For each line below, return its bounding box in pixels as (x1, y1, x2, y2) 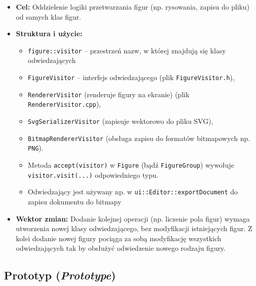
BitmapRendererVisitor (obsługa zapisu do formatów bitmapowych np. (28, 132, 250, 143)
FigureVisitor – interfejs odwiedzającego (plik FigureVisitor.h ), (28, 72, 235, 83)
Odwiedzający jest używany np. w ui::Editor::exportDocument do (28, 186, 238, 197)
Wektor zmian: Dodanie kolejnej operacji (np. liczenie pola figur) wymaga (16, 213, 250, 224)
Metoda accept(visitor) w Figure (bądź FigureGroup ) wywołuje (28, 159, 234, 170)
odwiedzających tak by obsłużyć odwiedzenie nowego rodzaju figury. (16, 243, 226, 253)
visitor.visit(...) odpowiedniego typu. (28, 169, 159, 180)
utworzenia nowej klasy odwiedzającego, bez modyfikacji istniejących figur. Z (16, 223, 252, 234)
